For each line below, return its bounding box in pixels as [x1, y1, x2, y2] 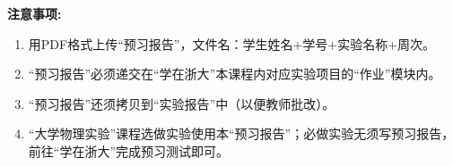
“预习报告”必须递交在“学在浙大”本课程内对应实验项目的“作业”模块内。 [28, 64, 441, 83]
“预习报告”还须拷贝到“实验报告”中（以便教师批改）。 [28, 94, 335, 112]
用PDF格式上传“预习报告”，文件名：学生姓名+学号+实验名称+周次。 [28, 34, 436, 53]
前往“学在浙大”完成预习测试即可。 [28, 141, 230, 160]
